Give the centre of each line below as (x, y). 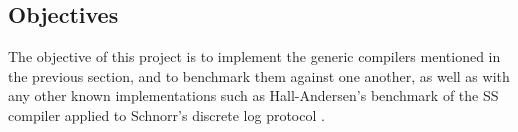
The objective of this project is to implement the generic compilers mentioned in (254, 56)
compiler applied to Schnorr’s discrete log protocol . (166, 114)
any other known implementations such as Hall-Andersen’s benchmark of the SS (253, 95)
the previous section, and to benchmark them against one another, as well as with (259, 75)
